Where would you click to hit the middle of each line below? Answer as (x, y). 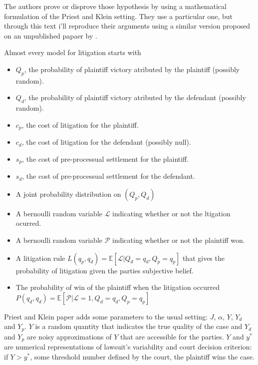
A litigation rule (40, 258)
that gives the (203, 258)
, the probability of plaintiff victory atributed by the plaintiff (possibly (132, 69)
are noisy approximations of (69, 336)
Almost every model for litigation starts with (73, 52)
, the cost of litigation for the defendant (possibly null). (106, 142)
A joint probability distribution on (68, 194)
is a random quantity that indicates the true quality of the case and (139, 326)
